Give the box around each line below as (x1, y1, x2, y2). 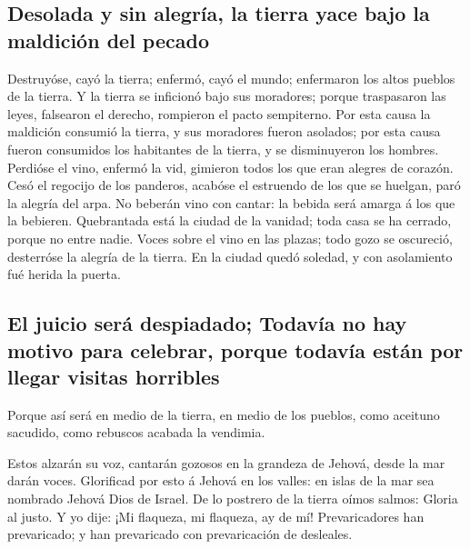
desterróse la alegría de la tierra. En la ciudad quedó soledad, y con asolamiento (7, 246, 453, 265)
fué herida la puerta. (7, 265, 121, 284)
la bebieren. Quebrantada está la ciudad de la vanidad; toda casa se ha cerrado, (7, 211, 452, 230)
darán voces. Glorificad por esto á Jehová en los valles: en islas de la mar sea (7, 471, 435, 490)
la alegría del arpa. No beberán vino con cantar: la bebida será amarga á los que (7, 193, 455, 212)
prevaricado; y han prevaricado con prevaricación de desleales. (7, 524, 353, 544)
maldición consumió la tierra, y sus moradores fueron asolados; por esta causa (7, 122, 441, 141)
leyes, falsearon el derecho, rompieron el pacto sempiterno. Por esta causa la (7, 104, 431, 123)
